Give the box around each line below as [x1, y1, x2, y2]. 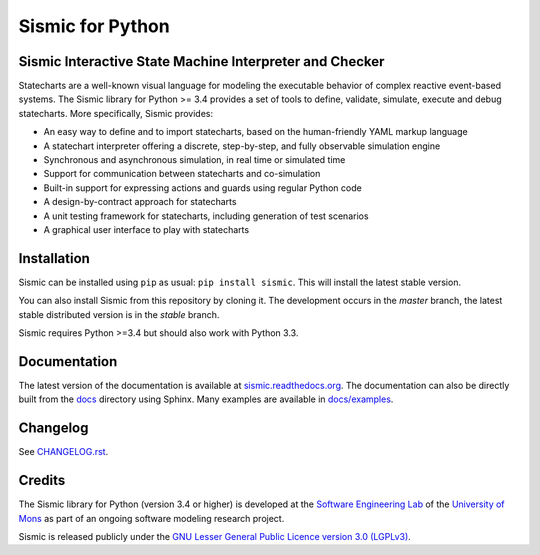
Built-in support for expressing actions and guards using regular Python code [43, 181, 362, 194]
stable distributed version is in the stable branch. [18, 308, 220, 320]
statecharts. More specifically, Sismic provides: [18, 107, 214, 119]
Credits [18, 472, 66, 489]
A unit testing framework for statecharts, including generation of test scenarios [43, 210, 369, 222]
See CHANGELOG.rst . [18, 446, 109, 458]
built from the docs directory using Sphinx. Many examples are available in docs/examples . [18, 393, 394, 405]
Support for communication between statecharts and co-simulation [43, 168, 321, 180]
